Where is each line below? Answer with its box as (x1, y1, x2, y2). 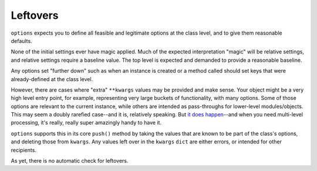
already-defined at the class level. (11, 75, 93, 82)
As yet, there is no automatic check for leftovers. (11, 157, 129, 165)
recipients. (11, 146, 36, 153)
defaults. (11, 37, 32, 44)
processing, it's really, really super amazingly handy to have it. (11, 119, 161, 126)
